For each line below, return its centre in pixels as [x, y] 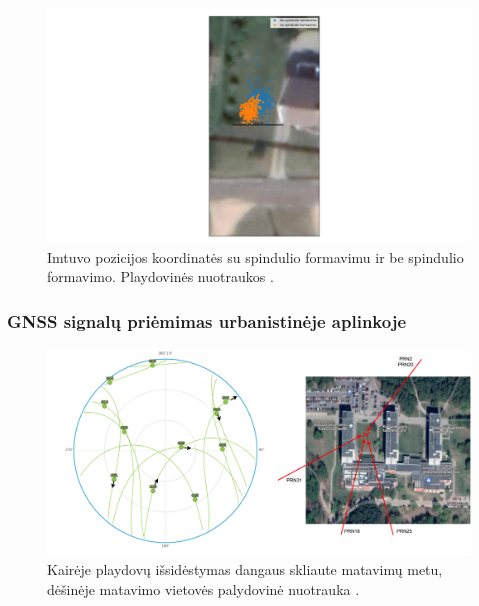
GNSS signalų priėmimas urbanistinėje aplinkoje [207, 320]
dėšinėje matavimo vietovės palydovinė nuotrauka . [203, 588]
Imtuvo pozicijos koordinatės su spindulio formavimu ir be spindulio [255, 256]
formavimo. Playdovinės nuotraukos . [160, 276]
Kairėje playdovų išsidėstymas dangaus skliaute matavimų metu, [245, 569]
